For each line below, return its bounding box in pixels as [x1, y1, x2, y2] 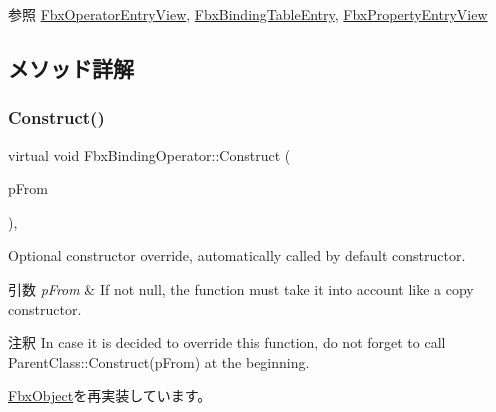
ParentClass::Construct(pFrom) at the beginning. [8, 351, 310, 372]
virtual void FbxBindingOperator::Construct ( [8, 144, 291, 165]
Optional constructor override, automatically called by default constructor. [8, 245, 466, 266]
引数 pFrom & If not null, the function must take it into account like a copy [8, 278, 474, 299]
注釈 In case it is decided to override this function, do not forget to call [8, 332, 446, 353]
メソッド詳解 [8, 52, 134, 83]
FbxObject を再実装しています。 [8, 385, 212, 406]
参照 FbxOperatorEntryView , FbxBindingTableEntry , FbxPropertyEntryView [8, 4, 488, 24]
